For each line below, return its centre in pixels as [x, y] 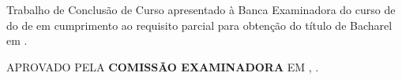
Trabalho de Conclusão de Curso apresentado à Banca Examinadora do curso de [201, 9]
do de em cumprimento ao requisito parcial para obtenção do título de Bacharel [199, 25]
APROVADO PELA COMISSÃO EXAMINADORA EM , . [163, 66]
